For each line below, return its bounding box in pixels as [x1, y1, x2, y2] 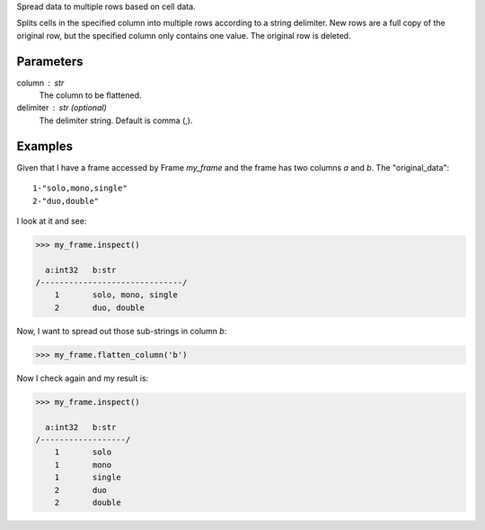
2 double [54, 497, 121, 508]
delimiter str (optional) [16, 102, 107, 113]
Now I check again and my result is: [16, 373, 149, 384]
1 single [54, 473, 121, 482]
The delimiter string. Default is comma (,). [39, 115, 193, 126]
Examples [16, 138, 74, 154]
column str [16, 77, 65, 88]
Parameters [16, 54, 84, 69]
